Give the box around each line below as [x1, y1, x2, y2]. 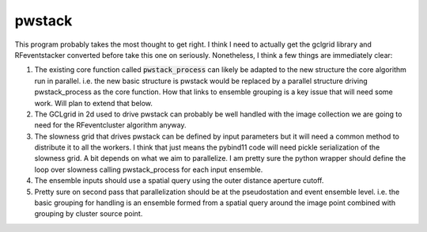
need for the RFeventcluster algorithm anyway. [34, 120, 187, 130]
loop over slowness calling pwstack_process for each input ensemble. [34, 165, 263, 174]
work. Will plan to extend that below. [34, 98, 153, 108]
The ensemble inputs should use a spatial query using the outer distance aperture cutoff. [34, 176, 324, 185]
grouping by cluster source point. [34, 209, 143, 219]
